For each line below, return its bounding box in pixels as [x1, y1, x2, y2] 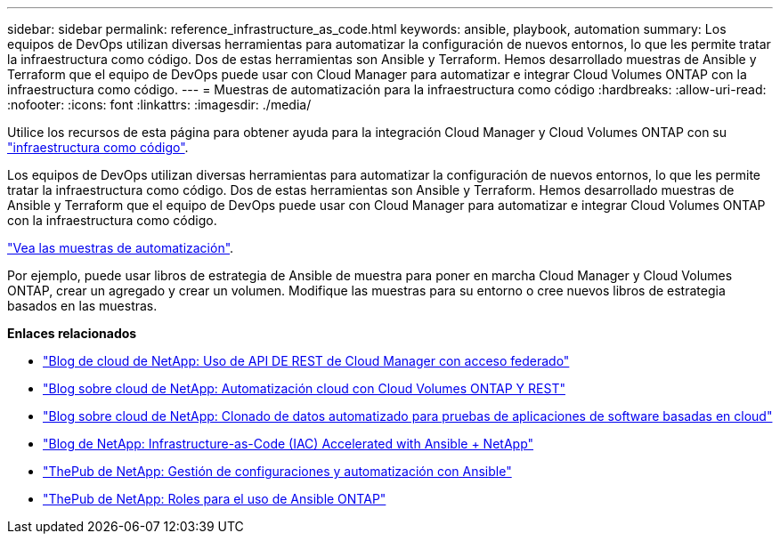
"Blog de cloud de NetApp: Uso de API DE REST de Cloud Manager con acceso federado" [43, 353, 570, 368]
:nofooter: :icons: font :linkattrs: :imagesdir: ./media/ [7, 97, 312, 112]
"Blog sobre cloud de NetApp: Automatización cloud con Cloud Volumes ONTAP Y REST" [43, 381, 565, 396]
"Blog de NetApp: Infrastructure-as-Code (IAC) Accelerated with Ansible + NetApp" [43, 436, 534, 451]
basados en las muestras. [7, 298, 158, 313]
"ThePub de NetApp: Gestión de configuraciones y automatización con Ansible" [43, 464, 512, 479]
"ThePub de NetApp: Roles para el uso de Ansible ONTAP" [43, 491, 386, 506]
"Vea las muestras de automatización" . [7, 240, 234, 255]
